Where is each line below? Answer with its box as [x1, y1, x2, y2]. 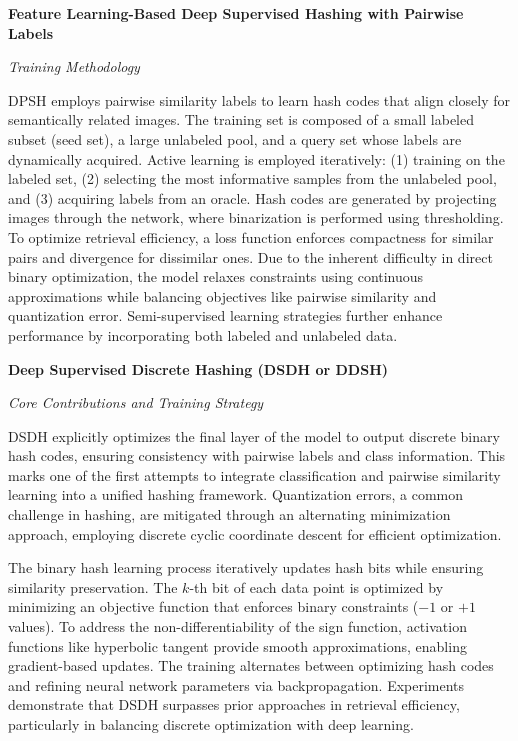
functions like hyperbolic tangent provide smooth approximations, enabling [8, 635, 467, 656]
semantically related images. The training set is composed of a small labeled [8, 109, 474, 130]
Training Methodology [8, 56, 140, 77]
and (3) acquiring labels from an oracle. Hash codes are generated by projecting [8, 187, 497, 208]
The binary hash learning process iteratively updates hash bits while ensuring [8, 557, 484, 578]
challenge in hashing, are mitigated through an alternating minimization [8, 504, 451, 525]
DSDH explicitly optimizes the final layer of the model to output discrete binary [8, 425, 500, 446]
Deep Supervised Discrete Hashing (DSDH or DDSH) [8, 358, 389, 379]
